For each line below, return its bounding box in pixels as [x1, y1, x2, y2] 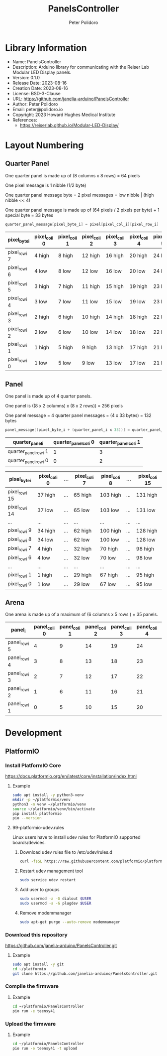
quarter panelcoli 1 [99, 438, 141, 446]
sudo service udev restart [19, 878, 76, 883]
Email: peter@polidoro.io [12, 106, 63, 112]
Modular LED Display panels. [12, 69, 72, 75]
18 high [129, 313, 148, 320]
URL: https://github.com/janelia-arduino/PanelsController [12, 96, 129, 102]
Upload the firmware [5, 1020, 56, 1027]
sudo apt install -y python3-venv [12, 792, 84, 797]
